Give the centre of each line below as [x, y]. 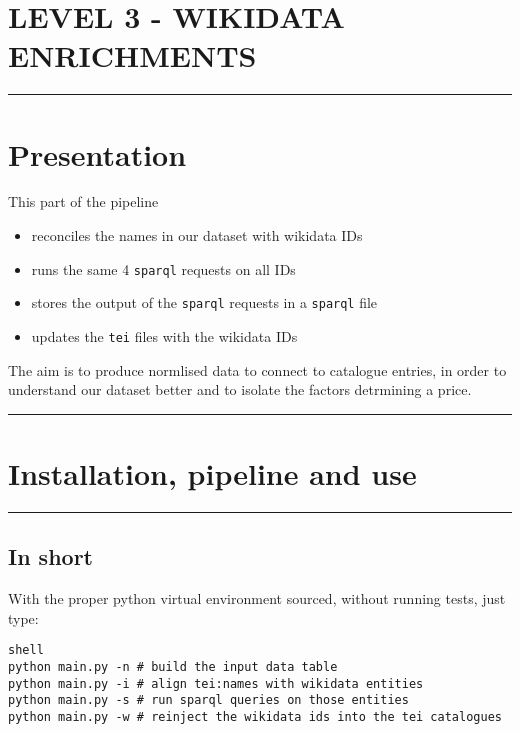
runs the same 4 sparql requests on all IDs [163, 268]
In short [50, 556]
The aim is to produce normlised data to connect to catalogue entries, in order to [257, 369]
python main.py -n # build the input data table [173, 666]
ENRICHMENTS [132, 55]
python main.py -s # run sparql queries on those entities [208, 700]
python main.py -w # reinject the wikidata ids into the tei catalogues [255, 716]
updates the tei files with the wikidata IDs [164, 335]
